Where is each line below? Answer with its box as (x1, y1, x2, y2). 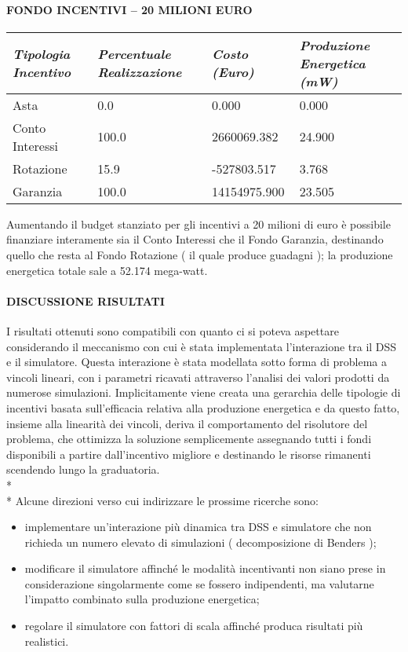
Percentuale (97, 45, 171, 64)
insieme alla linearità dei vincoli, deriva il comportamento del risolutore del (6, 415, 368, 431)
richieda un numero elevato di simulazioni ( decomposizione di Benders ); (24, 533, 377, 550)
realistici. (24, 632, 69, 649)
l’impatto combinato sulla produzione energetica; (24, 591, 260, 607)
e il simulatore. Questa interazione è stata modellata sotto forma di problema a (6, 353, 387, 370)
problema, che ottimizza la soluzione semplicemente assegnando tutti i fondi (6, 430, 372, 447)
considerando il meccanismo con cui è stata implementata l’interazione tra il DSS (6, 338, 397, 354)
